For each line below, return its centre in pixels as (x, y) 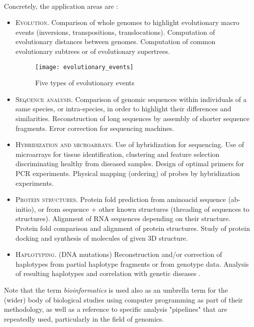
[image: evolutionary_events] (84, 67)
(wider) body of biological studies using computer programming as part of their (124, 299)
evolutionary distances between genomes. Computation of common (115, 41)
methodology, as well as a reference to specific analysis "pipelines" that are (116, 309)
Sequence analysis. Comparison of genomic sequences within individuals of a (131, 99)
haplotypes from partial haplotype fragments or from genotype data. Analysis (132, 264)
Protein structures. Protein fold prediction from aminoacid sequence (121, 199)
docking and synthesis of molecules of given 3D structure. (102, 238)
